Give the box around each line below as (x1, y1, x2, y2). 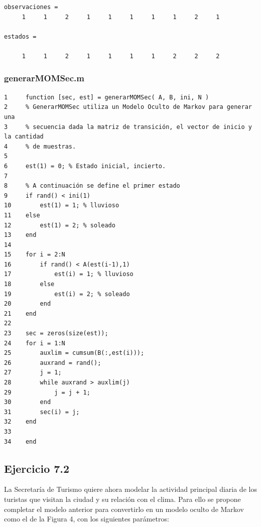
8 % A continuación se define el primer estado (4, 182, 180, 190)
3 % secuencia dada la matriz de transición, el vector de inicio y (4, 123, 252, 130)
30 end (4, 399, 51, 406)
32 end (4, 418, 37, 426)
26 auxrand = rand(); (4, 359, 101, 366)
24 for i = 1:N (4, 339, 65, 347)
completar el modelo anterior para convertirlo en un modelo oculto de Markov (4, 503, 244, 514)
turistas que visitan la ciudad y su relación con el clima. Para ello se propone (4, 493, 241, 504)
